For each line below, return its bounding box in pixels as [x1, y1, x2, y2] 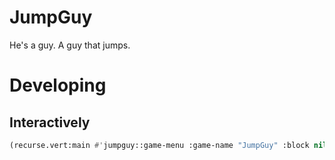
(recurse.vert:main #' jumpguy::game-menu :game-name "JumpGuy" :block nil [9, 140, 328, 150]
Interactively [9, 114, 91, 131]
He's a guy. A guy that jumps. [9, 39, 131, 51]
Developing [9, 74, 107, 97]
